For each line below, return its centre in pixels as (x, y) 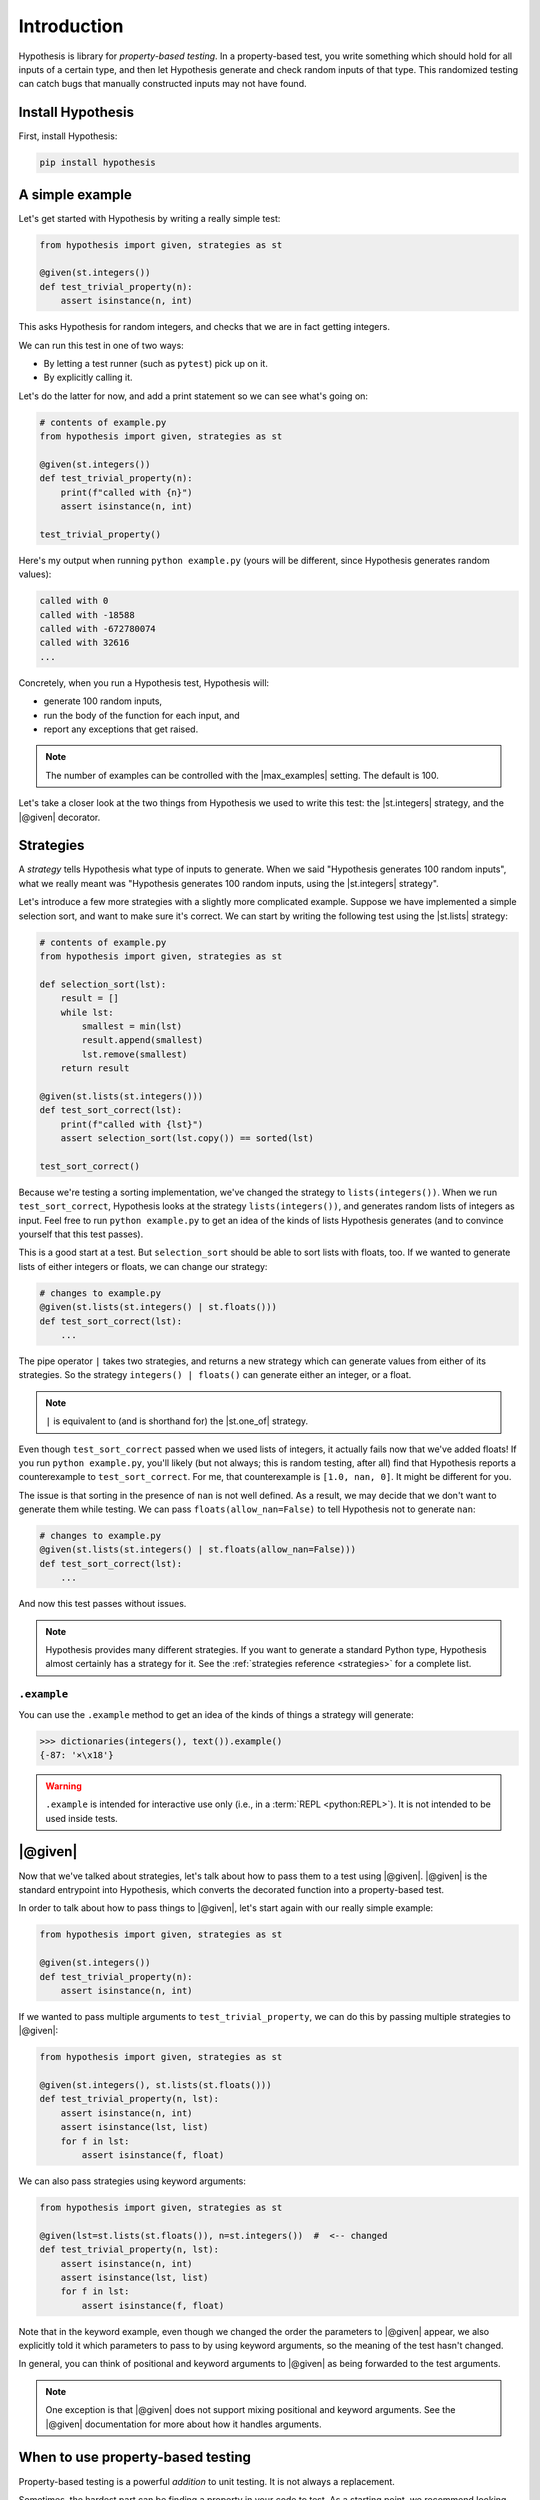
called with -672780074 (98, 629)
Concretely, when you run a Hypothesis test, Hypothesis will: (144, 682)
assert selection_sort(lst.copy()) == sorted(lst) (187, 1138)
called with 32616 (84, 643)
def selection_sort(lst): (103, 984)
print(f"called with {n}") (127, 492)
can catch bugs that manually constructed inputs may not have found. (162, 84)
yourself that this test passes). (81, 1234)
